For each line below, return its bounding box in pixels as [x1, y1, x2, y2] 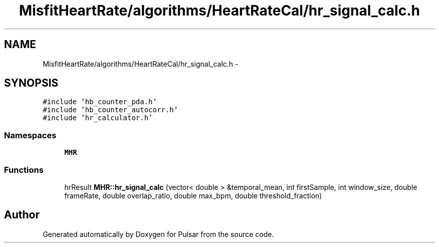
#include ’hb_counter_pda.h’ [43, 98, 157, 106]
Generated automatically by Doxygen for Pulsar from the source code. [43, 229, 274, 238]
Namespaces [4, 130, 57, 140]
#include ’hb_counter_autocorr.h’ [43, 106, 178, 114]
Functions [4, 164, 44, 175]
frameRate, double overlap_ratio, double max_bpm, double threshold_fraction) [64, 191, 322, 200]
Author [4, 208, 40, 221]
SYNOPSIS [4, 77, 59, 90]
